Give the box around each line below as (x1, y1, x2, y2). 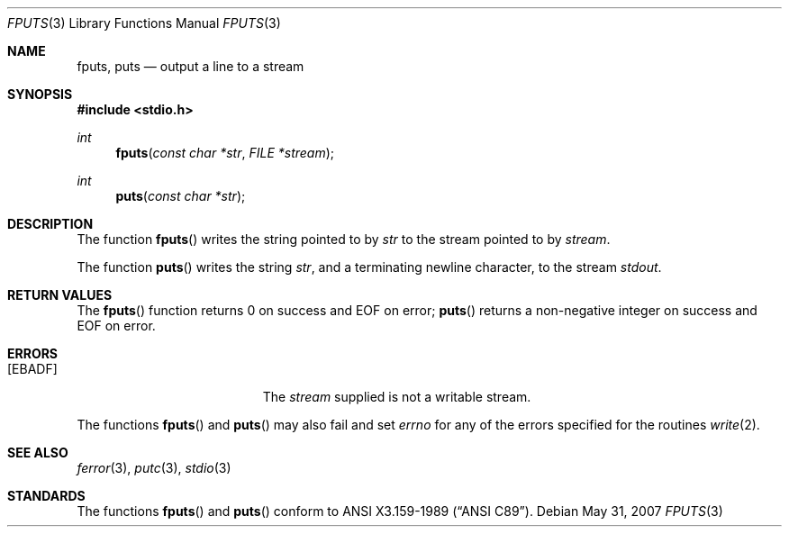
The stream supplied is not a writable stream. (262, 389, 531, 404)
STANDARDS (7, 488, 86, 503)
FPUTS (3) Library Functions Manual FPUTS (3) (7, 15, 281, 31)
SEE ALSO (7, 445, 68, 460)
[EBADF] (7, 361, 58, 376)
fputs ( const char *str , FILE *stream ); (115, 145, 335, 160)
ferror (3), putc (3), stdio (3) (77, 460, 231, 475)
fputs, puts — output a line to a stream (77, 59, 304, 74)
